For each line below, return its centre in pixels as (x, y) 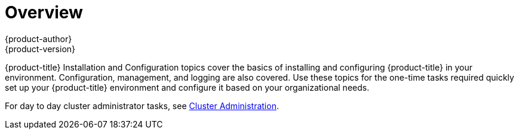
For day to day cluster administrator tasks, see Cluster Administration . (142, 106)
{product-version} (40, 49)
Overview (44, 12)
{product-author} (39, 39)
